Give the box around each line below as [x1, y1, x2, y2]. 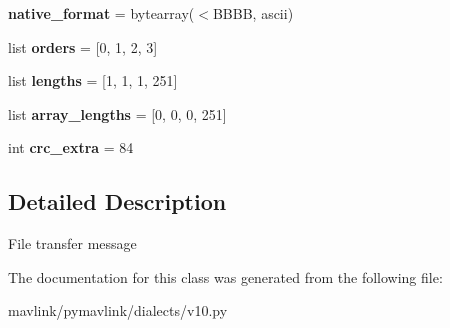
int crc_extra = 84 [8, 137, 134, 158]
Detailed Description [8, 186, 227, 217]
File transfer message [8, 233, 137, 254]
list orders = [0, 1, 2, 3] [8, 36, 158, 57]
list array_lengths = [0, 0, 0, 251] [8, 103, 227, 124]
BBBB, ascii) [212, 3, 294, 23]
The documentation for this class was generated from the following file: [8, 266, 443, 287]
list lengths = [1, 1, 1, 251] [8, 70, 178, 91]
